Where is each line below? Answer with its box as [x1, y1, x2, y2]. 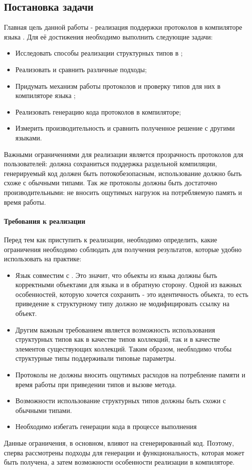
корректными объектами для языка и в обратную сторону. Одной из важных [15, 279, 242, 290]
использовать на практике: [4, 254, 82, 264]
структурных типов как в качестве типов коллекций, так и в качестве [15, 334, 220, 344]
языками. [15, 132, 42, 142]
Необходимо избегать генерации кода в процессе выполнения [15, 421, 197, 431]
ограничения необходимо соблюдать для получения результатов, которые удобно [4, 244, 242, 254]
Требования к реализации [4, 215, 86, 226]
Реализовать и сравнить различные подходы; [15, 64, 147, 74]
